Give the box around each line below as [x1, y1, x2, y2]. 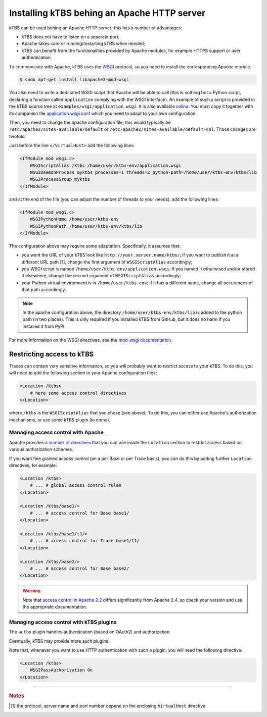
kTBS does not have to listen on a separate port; [21, 34, 120, 40]
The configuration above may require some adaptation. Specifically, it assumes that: [9, 243, 180, 249]
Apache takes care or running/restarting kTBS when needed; [21, 41, 145, 47]
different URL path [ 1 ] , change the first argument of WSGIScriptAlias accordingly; [21, 259, 193, 265]
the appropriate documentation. [22, 604, 88, 610]
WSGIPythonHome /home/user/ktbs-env [30, 216, 119, 222]
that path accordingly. [21, 287, 66, 293]
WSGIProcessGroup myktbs [30, 176, 90, 182]
